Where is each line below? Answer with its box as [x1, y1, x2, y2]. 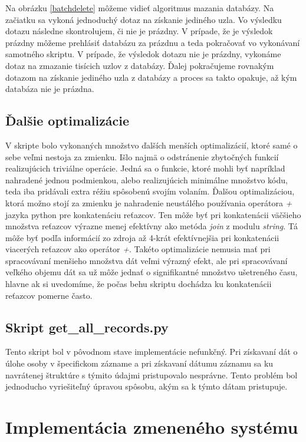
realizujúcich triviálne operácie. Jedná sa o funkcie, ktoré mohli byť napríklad [5, 162, 285, 174]
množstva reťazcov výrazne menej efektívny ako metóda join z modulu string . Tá [5, 220, 298, 232]
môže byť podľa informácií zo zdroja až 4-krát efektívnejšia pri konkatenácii [5, 231, 279, 243]
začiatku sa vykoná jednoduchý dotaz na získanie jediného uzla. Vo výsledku [5, 13, 282, 25]
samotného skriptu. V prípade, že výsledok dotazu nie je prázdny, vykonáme [5, 48, 281, 60]
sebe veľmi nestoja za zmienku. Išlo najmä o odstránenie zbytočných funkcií [5, 150, 279, 163]
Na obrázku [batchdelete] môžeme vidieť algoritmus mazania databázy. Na [5, 2, 274, 14]
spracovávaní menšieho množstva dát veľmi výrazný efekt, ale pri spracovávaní [5, 254, 288, 266]
